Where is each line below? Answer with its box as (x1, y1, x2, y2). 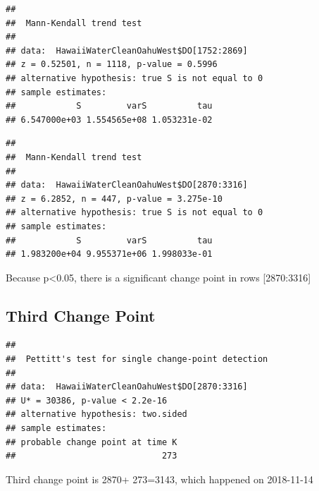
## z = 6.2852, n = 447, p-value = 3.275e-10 (6, 193, 223, 204)
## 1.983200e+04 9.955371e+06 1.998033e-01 (6, 249, 213, 260)
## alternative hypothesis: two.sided (6, 409, 187, 420)
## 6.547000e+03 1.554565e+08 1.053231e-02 (6, 114, 213, 125)
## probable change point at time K (6, 437, 177, 447)
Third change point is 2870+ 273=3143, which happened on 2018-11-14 (6, 471, 313, 486)
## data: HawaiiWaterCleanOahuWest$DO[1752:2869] (6, 45, 248, 56)
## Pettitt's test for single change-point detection (6, 354, 268, 365)
